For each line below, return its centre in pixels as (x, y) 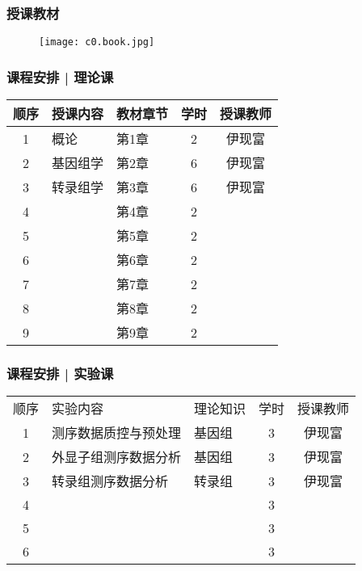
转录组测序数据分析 (110, 481)
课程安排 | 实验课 (60, 374)
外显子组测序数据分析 (117, 457)
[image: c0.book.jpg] (97, 42)
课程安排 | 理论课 (60, 76)
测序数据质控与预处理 (117, 433)
